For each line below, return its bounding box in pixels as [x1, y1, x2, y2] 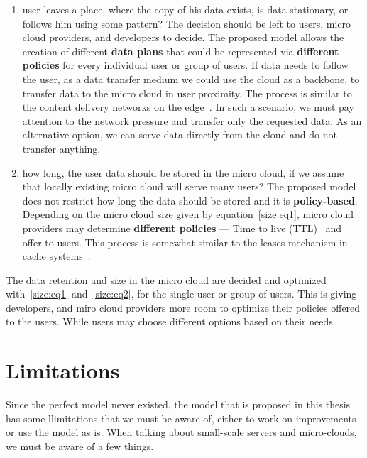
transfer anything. [22, 141, 101, 156]
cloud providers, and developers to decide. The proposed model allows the [22, 30, 344, 45]
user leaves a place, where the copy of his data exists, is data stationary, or [22, 2, 349, 16]
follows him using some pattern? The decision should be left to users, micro [22, 16, 351, 31]
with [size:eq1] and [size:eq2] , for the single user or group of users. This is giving [6, 286, 357, 301]
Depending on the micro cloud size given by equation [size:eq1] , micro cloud [22, 207, 354, 222]
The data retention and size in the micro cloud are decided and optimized [6, 272, 327, 287]
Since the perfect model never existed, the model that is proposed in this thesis [6, 397, 351, 412]
